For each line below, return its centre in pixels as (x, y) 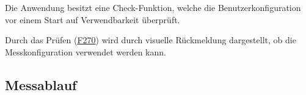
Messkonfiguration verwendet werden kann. (86, 51)
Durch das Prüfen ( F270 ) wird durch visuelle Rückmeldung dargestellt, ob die (151, 40)
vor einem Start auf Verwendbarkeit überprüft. (93, 19)
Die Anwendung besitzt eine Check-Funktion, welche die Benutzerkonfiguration (153, 7)
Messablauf (41, 84)
